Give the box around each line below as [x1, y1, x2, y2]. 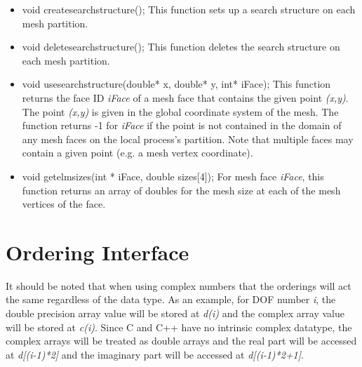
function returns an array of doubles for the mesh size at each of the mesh [22, 182, 341, 197]
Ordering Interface [6, 237, 189, 266]
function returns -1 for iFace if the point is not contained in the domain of [22, 118, 342, 133]
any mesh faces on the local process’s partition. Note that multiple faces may [22, 131, 354, 146]
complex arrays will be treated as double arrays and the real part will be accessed [6, 333, 357, 348]
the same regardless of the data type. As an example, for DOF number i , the [6, 292, 336, 307]
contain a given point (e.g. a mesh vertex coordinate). [22, 145, 253, 160]
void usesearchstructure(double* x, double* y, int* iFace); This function [22, 76, 331, 91]
